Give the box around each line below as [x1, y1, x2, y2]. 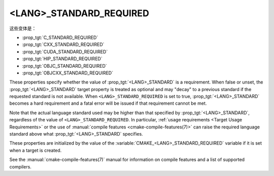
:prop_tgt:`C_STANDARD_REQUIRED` [22, 34, 98, 40]
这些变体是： [9, 25, 37, 31]
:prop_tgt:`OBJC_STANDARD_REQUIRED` [22, 63, 108, 69]
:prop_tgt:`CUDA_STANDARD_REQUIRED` [22, 49, 108, 55]
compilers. [9, 163, 31, 169]
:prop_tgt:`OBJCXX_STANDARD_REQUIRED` [22, 70, 114, 76]
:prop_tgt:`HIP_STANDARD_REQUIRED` [22, 56, 102, 62]
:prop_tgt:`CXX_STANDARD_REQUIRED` [22, 41, 105, 48]
